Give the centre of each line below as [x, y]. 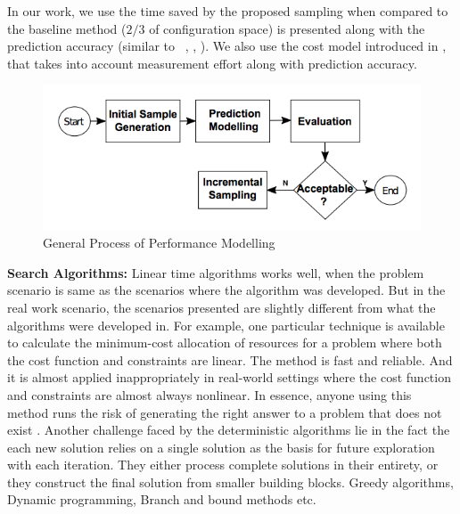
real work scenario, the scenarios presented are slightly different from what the [222, 307]
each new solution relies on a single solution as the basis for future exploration [221, 447]
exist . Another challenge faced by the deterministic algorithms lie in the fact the [229, 430]
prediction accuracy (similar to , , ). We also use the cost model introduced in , [227, 46]
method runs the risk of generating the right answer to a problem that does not [225, 412]
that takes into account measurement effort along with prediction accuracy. [212, 63]
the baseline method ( [67, 28]
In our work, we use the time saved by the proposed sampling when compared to [228, 11]
